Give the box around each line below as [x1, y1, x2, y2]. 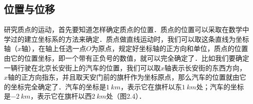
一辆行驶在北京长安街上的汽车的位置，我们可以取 [4, 62, 161, 72]
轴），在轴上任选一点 [21, 43, 87, 53]
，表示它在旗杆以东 [120, 81, 182, 91]
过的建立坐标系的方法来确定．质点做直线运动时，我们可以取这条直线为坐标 [10, 34, 249, 44]
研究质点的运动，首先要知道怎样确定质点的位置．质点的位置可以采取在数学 [4, 24, 242, 35]
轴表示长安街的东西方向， [164, 62, 247, 72]
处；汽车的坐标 [196, 81, 244, 91]
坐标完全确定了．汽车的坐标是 [10, 81, 106, 91]
